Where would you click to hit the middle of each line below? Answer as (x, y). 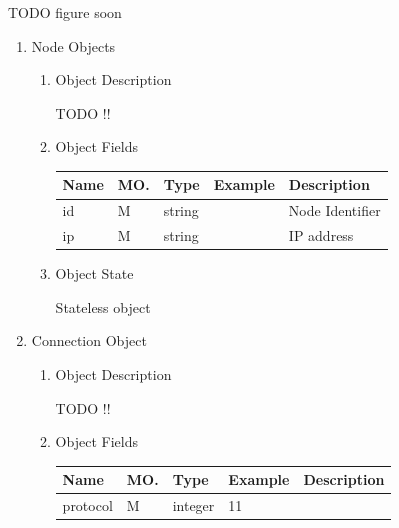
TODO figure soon (65, 12)
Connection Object (89, 340)
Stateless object (103, 306)
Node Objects (73, 45)
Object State (94, 273)
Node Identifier (334, 210)
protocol (87, 505)
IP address (321, 235)
